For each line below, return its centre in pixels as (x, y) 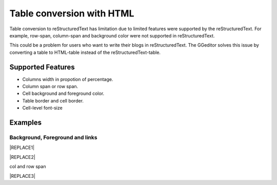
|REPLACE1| (22, 148)
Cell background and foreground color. (63, 94)
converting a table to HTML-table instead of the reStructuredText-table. (85, 52)
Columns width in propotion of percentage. (68, 79)
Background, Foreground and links (53, 137)
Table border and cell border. (53, 100)
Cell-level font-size (42, 108)
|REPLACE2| (22, 157)
